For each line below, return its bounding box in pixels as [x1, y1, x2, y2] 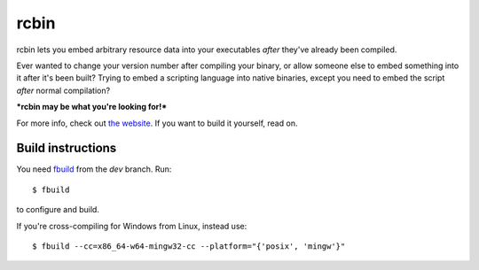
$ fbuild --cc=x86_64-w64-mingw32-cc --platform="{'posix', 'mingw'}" [32, 241, 346, 251]
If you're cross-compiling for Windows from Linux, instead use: [16, 220, 247, 231]
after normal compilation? [16, 85, 111, 96]
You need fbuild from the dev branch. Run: [16, 164, 172, 174]
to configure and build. [16, 204, 99, 215]
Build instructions [16, 141, 117, 156]
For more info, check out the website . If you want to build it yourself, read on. [16, 118, 298, 128]
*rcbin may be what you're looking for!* [16, 102, 168, 112]
